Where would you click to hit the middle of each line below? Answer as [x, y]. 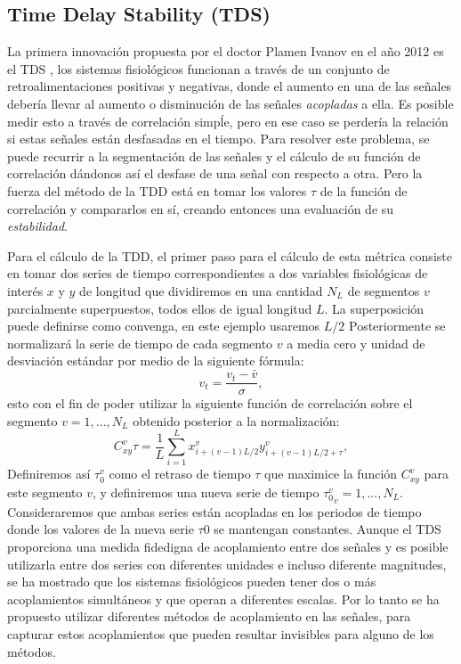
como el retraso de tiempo [180, 474]
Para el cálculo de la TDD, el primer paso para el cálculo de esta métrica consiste [230, 255]
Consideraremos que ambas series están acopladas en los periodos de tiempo [214, 511]
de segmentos [384, 290]
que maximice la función [331, 474]
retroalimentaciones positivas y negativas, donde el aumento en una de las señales [230, 86]
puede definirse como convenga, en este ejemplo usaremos [164, 326]
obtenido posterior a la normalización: [236, 420]
